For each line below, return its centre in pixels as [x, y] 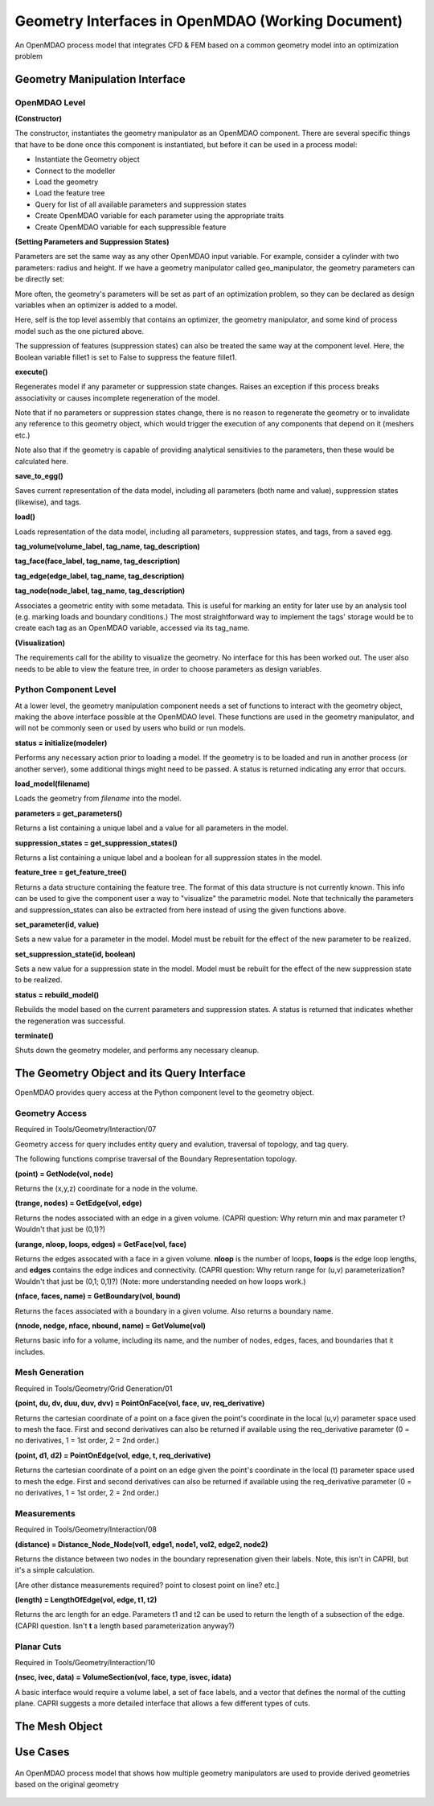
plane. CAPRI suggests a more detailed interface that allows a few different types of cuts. [163, 1703]
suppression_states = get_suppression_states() [96, 843]
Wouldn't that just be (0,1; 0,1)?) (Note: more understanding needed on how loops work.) [160, 1281]
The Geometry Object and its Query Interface [130, 1074]
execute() [31, 372]
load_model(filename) [53, 784]
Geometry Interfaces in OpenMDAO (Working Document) [209, 21]
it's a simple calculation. [55, 1570]
